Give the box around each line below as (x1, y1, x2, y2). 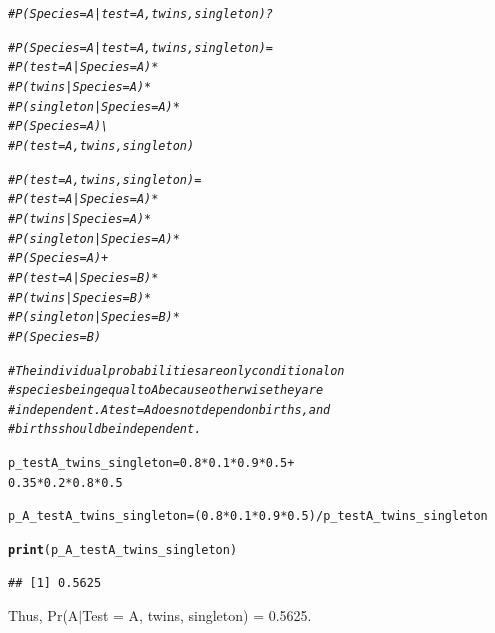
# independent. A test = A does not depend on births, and (8, 402, 331, 417)
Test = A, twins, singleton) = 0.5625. (82, 605, 312, 626)
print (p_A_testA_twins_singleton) (8, 543, 238, 558)
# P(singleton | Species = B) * (8, 310, 180, 325)
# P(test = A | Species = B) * (8, 270, 159, 285)
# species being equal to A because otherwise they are (8, 383, 324, 398)
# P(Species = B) (8, 329, 102, 344)
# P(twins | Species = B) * (8, 290, 152, 305)
